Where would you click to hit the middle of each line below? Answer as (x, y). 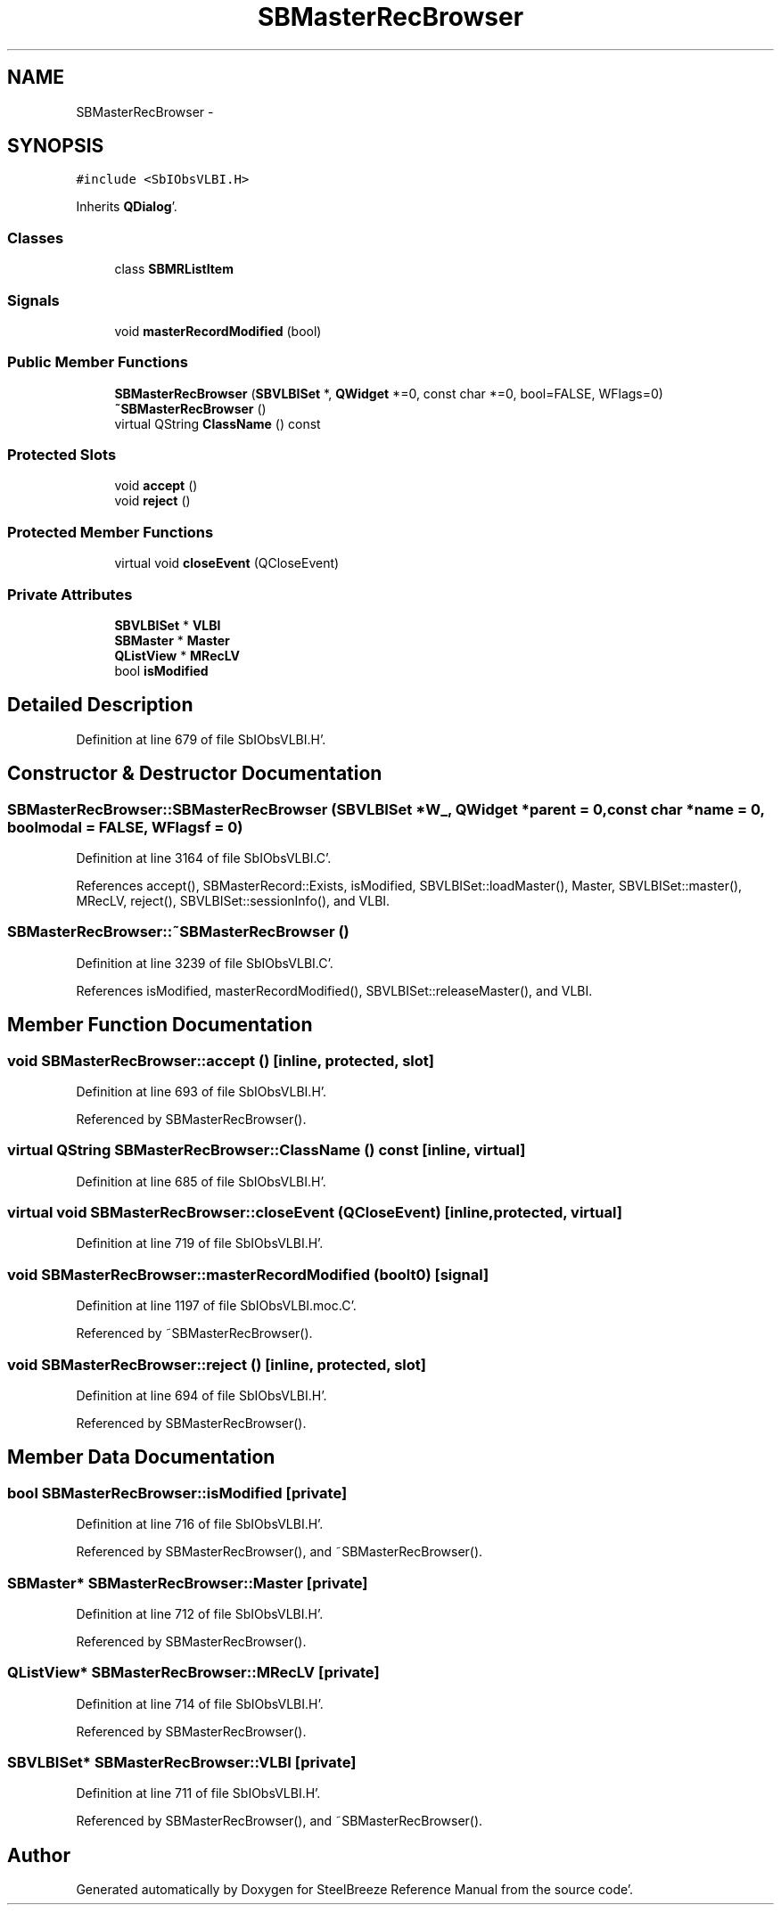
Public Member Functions (98, 362)
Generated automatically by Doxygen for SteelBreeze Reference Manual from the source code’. (355, 1890)
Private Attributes (70, 594)
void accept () (156, 486)
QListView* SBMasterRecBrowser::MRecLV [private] (193, 1673)
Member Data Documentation (141, 1457)
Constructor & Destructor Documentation (195, 774)
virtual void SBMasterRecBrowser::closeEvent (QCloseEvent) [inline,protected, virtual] (315, 1213)
